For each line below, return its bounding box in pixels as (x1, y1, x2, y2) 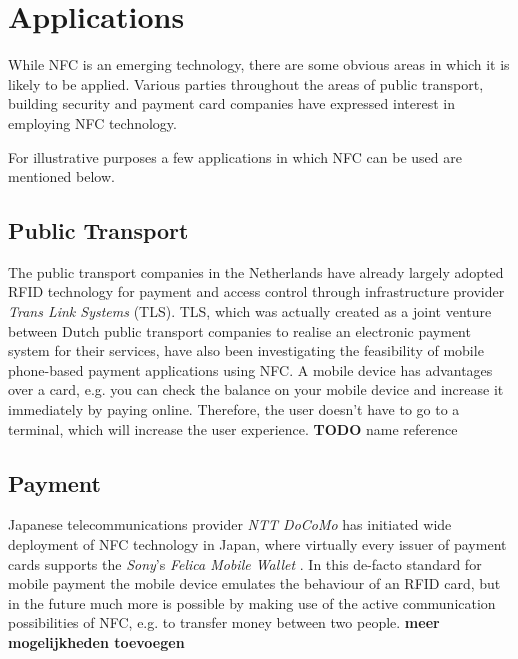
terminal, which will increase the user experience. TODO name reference (8, 418, 458, 439)
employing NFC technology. (8, 112, 177, 133)
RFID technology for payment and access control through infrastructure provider (8, 281, 505, 302)
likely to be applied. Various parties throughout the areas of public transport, (8, 73, 484, 94)
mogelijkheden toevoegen (8, 632, 185, 652)
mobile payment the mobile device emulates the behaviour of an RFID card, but (8, 573, 501, 594)
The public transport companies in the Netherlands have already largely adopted (8, 261, 504, 282)
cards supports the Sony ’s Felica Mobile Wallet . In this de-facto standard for (8, 553, 482, 574)
